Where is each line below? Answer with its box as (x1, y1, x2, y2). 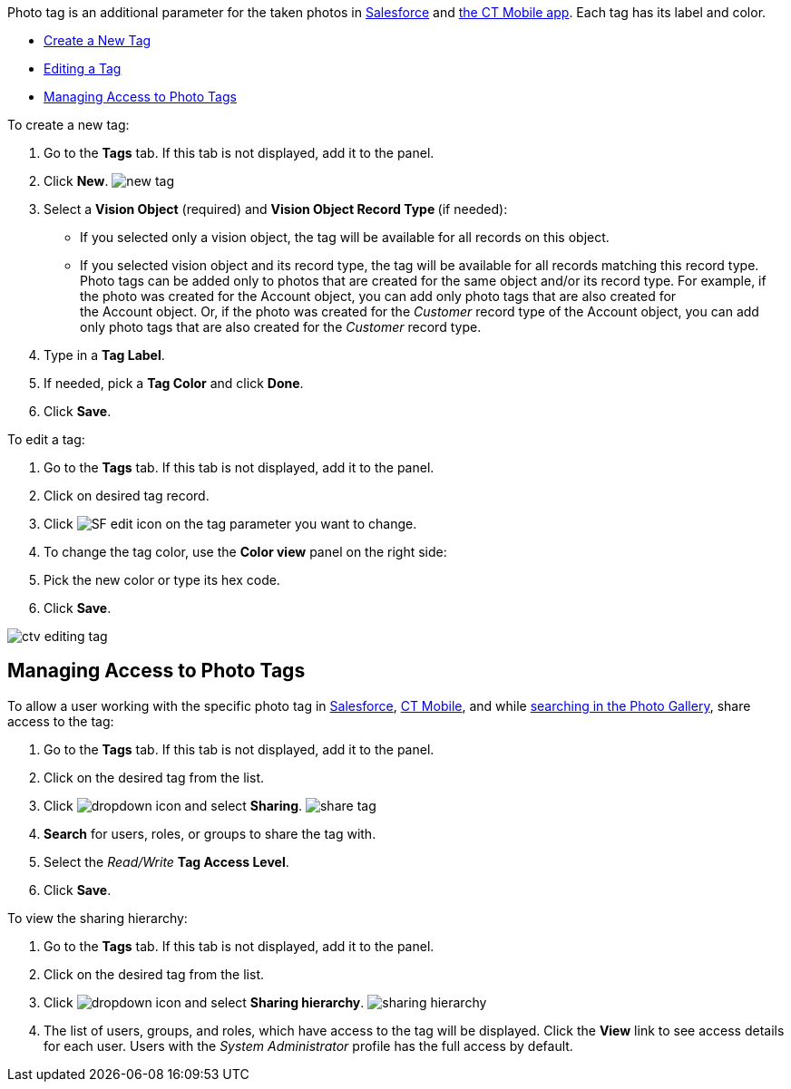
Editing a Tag (44, 61, 122, 76)
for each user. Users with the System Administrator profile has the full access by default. (44, 1037, 573, 1054)
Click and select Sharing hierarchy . (44, 994, 365, 1010)
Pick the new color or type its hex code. (44, 572, 280, 588)
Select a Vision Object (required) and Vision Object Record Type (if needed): (44, 201, 508, 217)
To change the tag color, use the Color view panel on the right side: (44, 544, 447, 559)
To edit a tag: (7, 432, 85, 447)
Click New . (44, 173, 109, 189)
